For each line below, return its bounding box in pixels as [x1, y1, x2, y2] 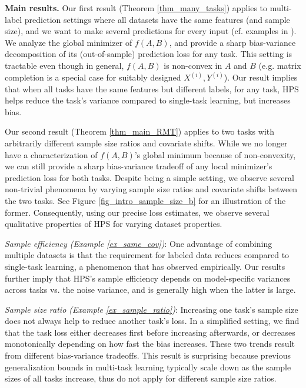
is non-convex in [164, 59, 222, 71]
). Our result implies [224, 71, 298, 83]
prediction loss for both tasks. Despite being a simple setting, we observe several [5, 171, 294, 183]
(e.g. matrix [258, 59, 301, 71]
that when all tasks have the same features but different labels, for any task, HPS [5, 82, 299, 95]
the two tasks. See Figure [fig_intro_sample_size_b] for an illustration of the [5, 194, 286, 206]
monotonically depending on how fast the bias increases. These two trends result [5, 337, 295, 350]
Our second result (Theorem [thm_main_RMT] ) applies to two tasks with [5, 125, 275, 138]
